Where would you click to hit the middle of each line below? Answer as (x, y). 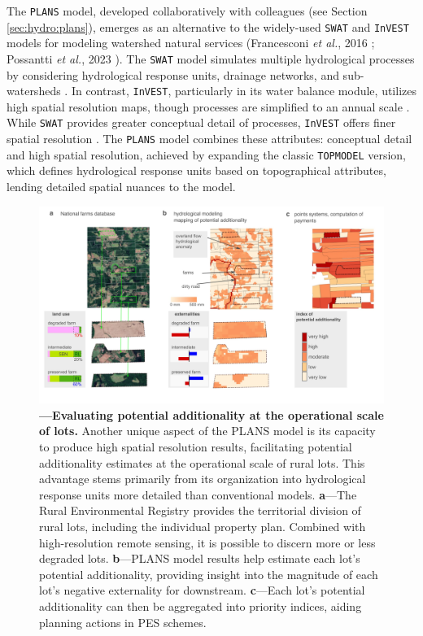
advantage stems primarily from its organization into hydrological (203, 479)
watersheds (34, 91)
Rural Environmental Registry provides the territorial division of (200, 510)
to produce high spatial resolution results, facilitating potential (196, 446)
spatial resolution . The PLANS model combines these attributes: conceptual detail (209, 139)
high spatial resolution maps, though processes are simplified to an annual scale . (208, 106)
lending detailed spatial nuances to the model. (121, 186)
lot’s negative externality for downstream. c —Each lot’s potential (202, 590)
